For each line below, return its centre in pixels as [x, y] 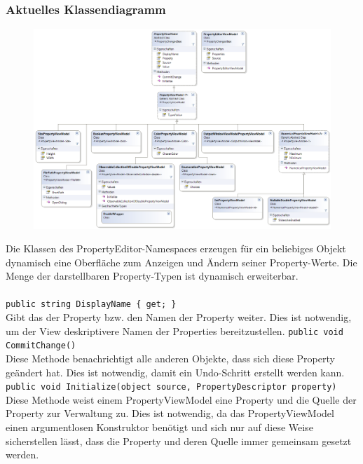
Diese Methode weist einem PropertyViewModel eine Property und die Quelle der [181, 399]
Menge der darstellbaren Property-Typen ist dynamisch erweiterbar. [152, 276]
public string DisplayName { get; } [91, 305]
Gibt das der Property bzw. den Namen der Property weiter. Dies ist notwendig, [179, 317]
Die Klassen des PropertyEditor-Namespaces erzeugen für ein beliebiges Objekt [176, 248]
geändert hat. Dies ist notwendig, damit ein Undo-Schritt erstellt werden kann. [175, 372]
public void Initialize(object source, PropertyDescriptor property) [171, 387]
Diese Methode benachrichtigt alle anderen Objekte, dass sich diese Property [170, 359]
